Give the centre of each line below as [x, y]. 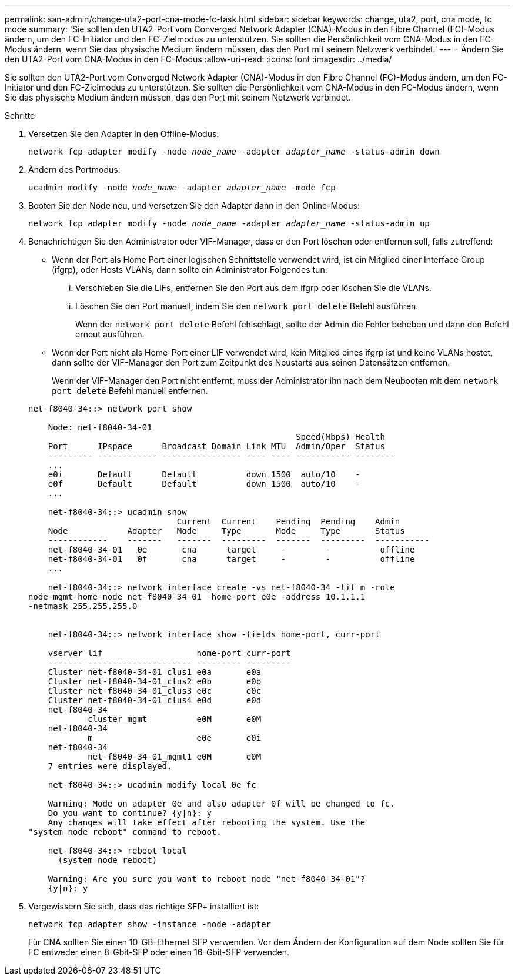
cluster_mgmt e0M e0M [175, 719]
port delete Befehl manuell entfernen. [130, 391]
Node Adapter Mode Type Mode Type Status [226, 531]
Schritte [20, 116]
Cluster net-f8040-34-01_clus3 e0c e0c [155, 691]
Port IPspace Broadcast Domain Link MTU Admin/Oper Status [216, 446]
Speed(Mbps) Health [340, 437]
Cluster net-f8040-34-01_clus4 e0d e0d [155, 700]
